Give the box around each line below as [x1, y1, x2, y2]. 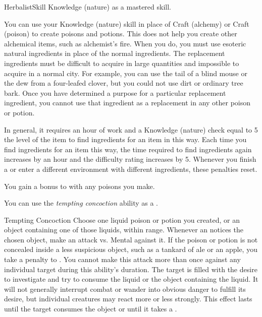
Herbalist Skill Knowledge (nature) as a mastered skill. [4, 2, 171, 12]
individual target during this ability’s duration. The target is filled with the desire [4, 264, 257, 274]
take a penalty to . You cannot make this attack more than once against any [4, 254, 241, 265]
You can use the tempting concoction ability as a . [4, 198, 158, 208]
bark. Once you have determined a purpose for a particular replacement [4, 87, 226, 98]
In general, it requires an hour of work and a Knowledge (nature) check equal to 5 [4, 124, 258, 135]
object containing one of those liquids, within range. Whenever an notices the [4, 224, 243, 235]
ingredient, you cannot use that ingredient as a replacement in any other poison [4, 97, 251, 108]
